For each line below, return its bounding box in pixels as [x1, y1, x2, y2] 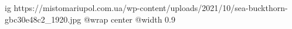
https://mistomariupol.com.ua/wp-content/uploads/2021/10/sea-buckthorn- [13, 2, 288, 13]
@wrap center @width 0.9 [83, 13, 175, 25]
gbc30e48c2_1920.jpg [5, 13, 82, 25]
